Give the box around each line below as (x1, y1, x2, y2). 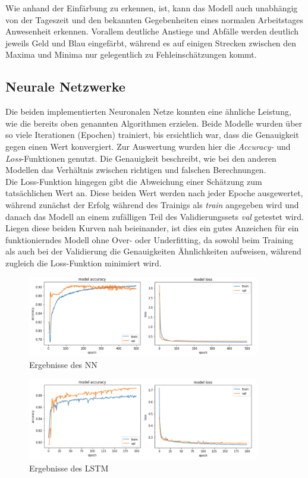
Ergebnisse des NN (29, 358, 98, 370)
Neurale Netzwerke (5, 77, 125, 96)
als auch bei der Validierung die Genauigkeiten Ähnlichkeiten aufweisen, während (5, 245, 301, 257)
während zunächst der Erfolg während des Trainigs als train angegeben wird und (5, 198, 299, 210)
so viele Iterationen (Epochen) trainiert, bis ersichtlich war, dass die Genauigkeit (5, 128, 299, 141)
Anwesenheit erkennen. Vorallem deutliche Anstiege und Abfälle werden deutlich (5, 25, 298, 37)
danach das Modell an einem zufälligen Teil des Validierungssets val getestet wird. (5, 210, 304, 222)
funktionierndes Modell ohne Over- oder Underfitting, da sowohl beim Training (5, 233, 294, 246)
